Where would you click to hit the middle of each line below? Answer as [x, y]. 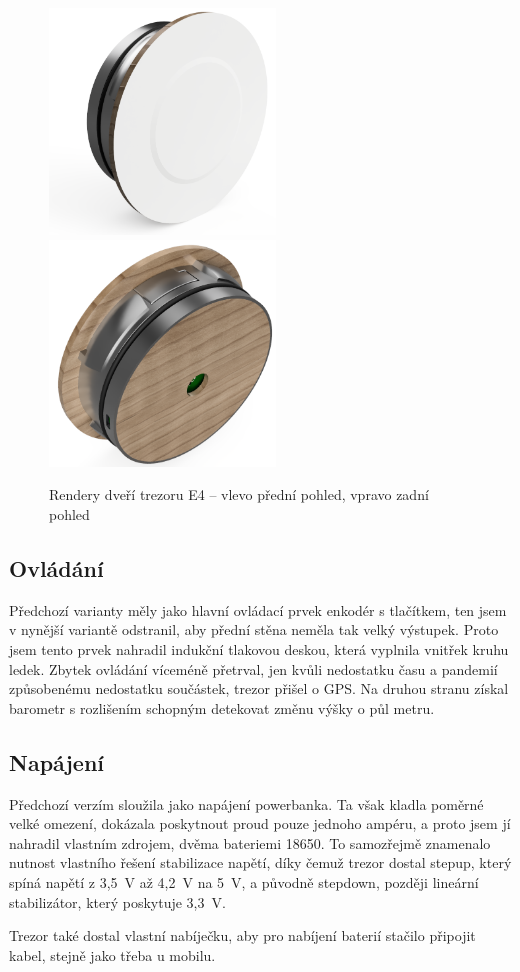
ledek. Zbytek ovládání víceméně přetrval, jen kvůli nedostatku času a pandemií [253, 668]
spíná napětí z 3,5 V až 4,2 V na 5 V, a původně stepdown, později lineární [244, 881]
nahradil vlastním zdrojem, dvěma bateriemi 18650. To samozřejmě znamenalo [250, 842]
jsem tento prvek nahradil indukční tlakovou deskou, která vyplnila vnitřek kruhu [259, 649]
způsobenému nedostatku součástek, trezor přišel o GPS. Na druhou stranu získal [259, 688]
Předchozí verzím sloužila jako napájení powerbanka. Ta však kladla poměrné [246, 803]
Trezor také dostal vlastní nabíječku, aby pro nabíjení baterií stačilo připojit [242, 935]
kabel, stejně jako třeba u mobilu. [112, 954]
